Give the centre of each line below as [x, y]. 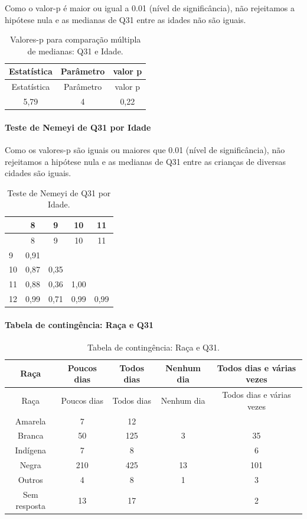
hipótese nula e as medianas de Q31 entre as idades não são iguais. [125, 19]
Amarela [30, 421]
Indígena [30, 450]
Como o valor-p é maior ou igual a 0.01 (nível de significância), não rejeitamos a [150, 8]
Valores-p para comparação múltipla [75, 39]
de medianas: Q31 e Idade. [75, 51]
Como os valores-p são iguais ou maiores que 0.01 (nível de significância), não [145, 149]
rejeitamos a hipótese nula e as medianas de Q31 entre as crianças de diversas [145, 161]
